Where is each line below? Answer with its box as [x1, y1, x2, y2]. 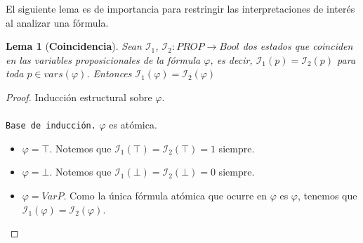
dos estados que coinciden [242, 39, 353, 53]
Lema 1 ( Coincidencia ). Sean [6, 39, 142, 53]
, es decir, [210, 52, 253, 67]
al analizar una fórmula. [6, 15, 109, 29]
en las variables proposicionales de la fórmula [6, 52, 201, 67]
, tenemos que [298, 188, 357, 202]
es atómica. [109, 117, 157, 132]
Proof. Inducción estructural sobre [6, 89, 152, 104]
